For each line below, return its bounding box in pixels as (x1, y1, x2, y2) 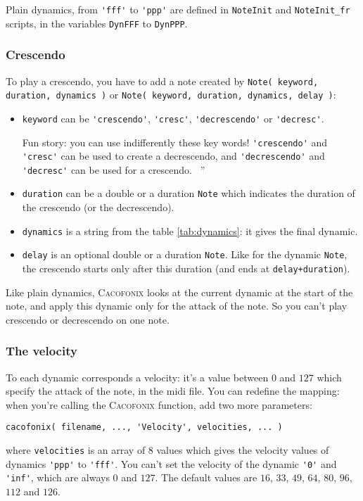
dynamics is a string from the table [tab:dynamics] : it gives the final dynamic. (22, 223, 358, 238)
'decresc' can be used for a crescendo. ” (22, 162, 205, 177)
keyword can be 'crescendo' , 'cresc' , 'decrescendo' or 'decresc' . (22, 110, 324, 125)
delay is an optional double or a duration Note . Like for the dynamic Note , (22, 247, 348, 262)
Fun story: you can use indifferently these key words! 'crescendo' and (22, 134, 328, 149)
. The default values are (155, 470, 257, 485)
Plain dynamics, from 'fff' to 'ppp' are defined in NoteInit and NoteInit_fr (6, 2, 350, 16)
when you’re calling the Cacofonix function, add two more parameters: (6, 397, 312, 412)
